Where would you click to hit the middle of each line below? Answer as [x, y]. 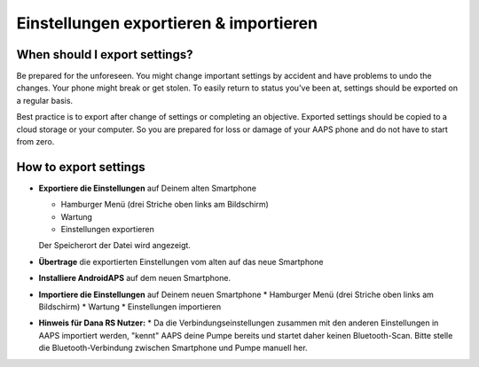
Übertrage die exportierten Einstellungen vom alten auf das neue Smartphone [181, 262]
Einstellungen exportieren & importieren [167, 23]
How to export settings [81, 167]
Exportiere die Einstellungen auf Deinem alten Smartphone [148, 188]
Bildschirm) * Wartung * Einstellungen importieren [130, 307]
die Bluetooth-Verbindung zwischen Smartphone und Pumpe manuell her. [173, 348]
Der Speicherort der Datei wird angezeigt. [114, 246]
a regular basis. [45, 100]
